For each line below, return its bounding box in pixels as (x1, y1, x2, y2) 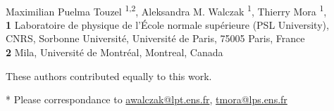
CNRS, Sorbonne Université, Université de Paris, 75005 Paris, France (6, 31, 305, 46)
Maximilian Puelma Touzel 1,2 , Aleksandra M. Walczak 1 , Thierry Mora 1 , (6, 1, 327, 18)
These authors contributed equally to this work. (6, 68, 212, 83)
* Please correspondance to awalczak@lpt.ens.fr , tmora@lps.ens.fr (6, 92, 287, 107)
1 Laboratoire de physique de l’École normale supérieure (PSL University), (6, 17, 329, 32)
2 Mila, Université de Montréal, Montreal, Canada (6, 45, 223, 60)
